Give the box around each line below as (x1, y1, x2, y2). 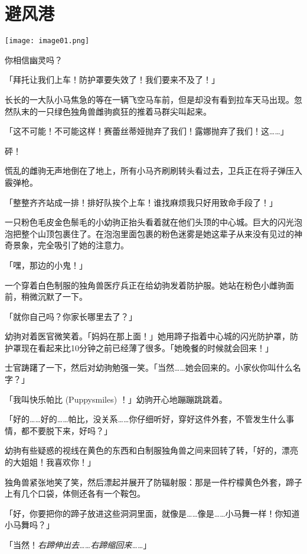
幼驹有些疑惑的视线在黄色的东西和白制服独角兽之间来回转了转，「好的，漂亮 (5, 444, 298, 456)
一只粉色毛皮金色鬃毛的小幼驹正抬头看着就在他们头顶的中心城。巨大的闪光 (5, 216, 294, 228)
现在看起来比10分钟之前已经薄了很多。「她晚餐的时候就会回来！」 (21, 341, 273, 354)
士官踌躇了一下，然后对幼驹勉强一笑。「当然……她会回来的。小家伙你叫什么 (5, 361, 293, 374)
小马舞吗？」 (5, 519, 54, 531)
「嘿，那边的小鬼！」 (5, 258, 87, 271)
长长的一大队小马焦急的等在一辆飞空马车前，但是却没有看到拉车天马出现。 (5, 93, 294, 105)
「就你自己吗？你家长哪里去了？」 (5, 310, 137, 322)
